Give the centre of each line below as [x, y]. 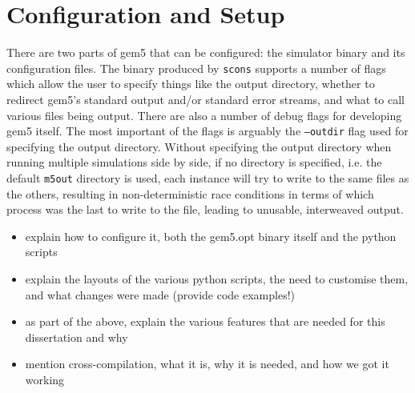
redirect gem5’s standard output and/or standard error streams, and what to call [205, 99]
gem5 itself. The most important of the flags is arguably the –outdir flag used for [207, 131]
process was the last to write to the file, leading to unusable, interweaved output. [205, 209]
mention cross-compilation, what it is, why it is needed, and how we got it [207, 364]
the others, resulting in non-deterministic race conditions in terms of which [190, 193]
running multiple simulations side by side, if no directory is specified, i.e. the [194, 162]
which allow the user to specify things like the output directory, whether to [191, 84]
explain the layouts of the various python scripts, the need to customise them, [217, 279]
